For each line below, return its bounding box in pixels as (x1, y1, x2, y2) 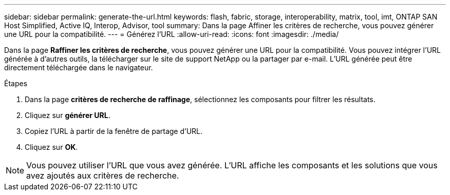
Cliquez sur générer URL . (25, 111, 110, 120)
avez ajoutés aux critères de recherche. (26, 170, 179, 181)
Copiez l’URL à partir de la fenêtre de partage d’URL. (25, 127, 203, 135)
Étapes (4, 79, 28, 88)
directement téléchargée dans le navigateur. (4, 63, 153, 72)
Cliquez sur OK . (25, 143, 78, 151)
